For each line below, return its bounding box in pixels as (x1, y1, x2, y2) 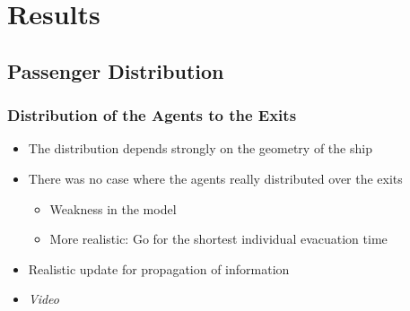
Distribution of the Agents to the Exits (7, 104, 297, 126)
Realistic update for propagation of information (28, 259, 290, 278)
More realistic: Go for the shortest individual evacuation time (49, 229, 388, 248)
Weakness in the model (49, 199, 177, 218)
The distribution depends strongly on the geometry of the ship (28, 139, 372, 158)
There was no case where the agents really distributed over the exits (28, 168, 403, 187)
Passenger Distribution (7, 56, 224, 84)
